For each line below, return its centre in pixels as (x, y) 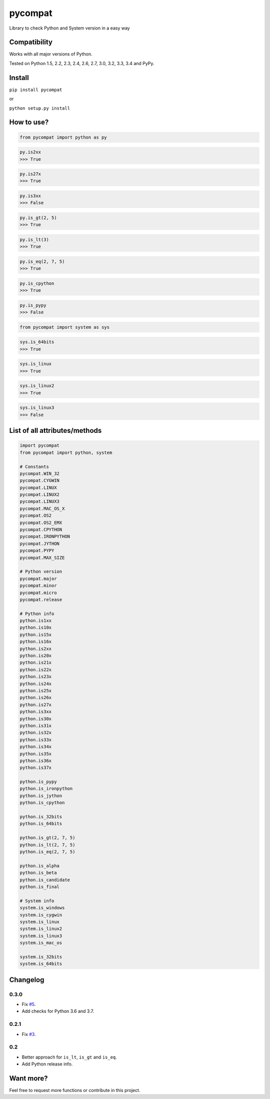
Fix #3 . (29, 1034)
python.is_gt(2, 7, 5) (47, 838)
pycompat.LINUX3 (40, 501)
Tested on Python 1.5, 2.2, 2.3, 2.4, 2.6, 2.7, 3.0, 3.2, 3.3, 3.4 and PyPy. (82, 63)
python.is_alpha (40, 866)
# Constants (34, 466)
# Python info (37, 614)
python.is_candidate (45, 880)
